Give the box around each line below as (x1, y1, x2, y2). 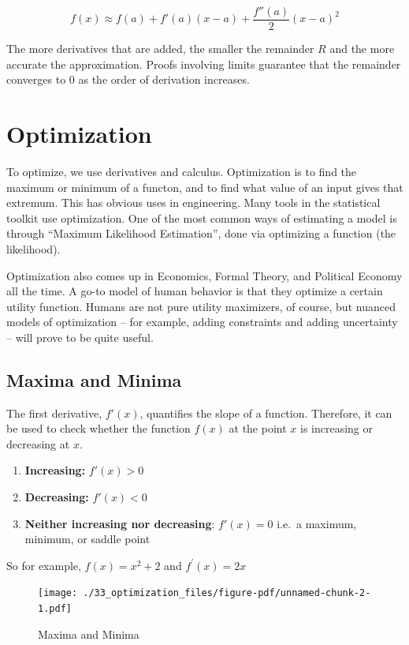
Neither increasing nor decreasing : (24, 515, 215, 531)
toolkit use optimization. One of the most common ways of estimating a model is (6, 209, 397, 226)
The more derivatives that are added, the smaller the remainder (6, 40, 314, 57)
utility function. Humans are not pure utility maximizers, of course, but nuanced (6, 298, 396, 314)
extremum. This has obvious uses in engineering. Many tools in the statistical (6, 194, 381, 211)
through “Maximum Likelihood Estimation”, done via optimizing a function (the (6, 225, 396, 242)
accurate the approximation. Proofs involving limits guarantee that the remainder (6, 55, 401, 72)
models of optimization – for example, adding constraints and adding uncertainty (6, 313, 398, 330)
